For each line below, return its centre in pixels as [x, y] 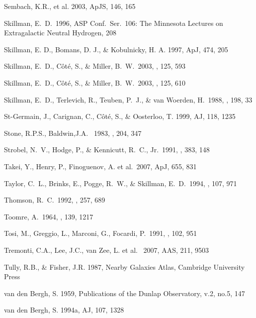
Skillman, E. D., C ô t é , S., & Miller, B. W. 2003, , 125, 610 [95, 82]
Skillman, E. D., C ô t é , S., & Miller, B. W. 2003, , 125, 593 [95, 66]
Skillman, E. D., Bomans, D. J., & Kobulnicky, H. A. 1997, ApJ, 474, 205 [116, 49]
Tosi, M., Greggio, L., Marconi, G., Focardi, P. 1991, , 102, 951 [100, 233]
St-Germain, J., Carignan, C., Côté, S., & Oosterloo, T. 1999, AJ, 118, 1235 [120, 116]
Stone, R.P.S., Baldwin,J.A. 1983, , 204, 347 [73, 133]
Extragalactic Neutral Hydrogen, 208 [60, 33]
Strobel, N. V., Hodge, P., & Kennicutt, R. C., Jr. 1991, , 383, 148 [107, 150]
